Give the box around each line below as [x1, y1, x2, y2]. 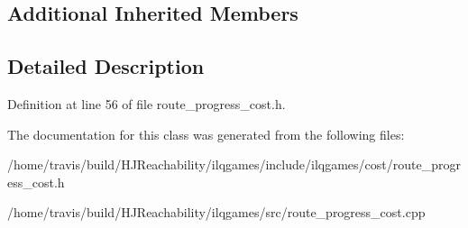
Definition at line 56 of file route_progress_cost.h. [7, 94, 286, 113]
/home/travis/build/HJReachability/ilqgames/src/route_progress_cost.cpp [7, 203, 426, 222]
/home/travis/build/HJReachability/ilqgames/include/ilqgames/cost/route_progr [7, 155, 461, 174]
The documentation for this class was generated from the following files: [7, 124, 405, 143]
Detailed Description [7, 52, 205, 80]
